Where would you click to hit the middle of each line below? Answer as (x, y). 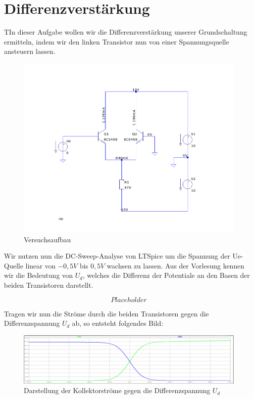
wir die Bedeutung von (39, 275)
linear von (41, 265)
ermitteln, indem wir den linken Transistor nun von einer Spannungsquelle (117, 41)
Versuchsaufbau (48, 239)
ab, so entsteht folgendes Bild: (118, 323)
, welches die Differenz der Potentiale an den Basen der (166, 275)
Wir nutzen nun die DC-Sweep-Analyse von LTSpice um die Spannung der (117, 256)
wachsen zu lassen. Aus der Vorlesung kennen (176, 265)
